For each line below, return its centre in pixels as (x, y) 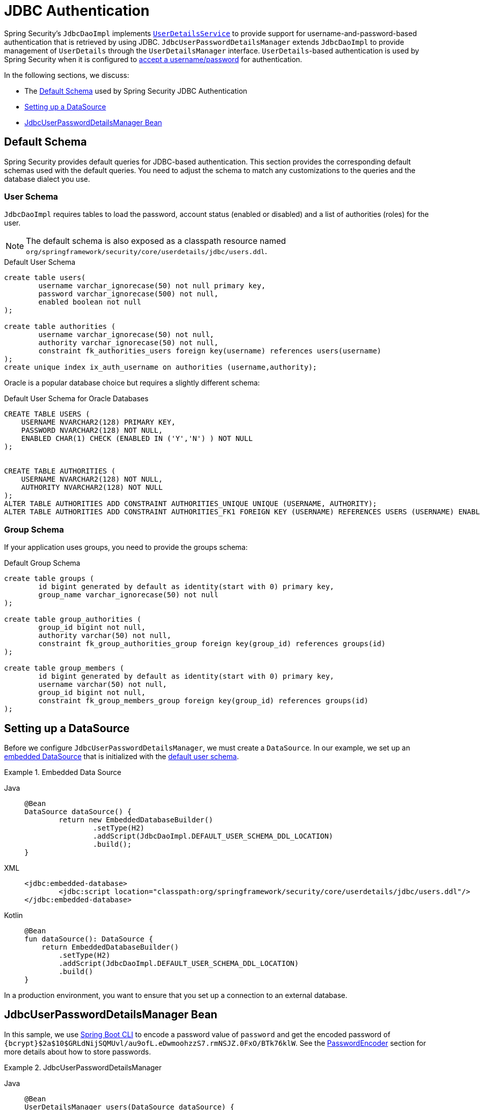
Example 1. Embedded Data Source (63, 772)
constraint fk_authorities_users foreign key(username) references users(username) (210, 351)
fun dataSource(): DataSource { (89, 939)
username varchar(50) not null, (103, 685)
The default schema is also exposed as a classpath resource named (156, 241)
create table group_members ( (64, 668)
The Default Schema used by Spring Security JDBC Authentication (136, 91)
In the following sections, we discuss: (67, 75)
